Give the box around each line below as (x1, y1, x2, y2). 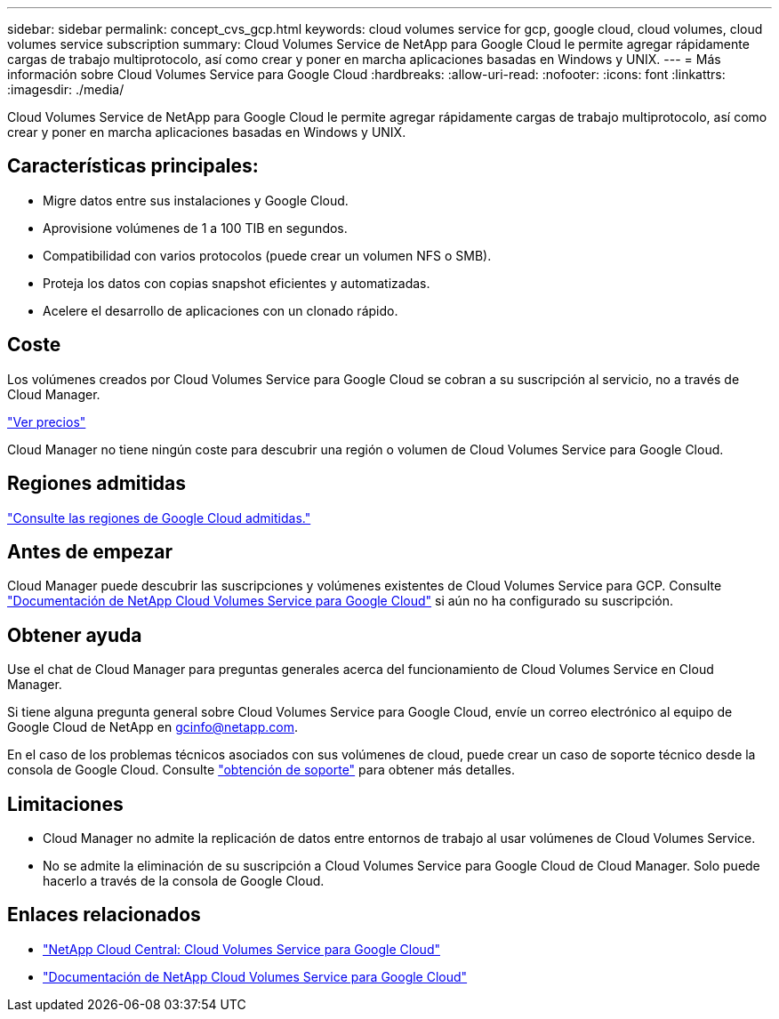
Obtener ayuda (7, 623, 142, 646)
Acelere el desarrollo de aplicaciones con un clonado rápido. (43, 302, 398, 318)
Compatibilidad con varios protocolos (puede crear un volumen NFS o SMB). (43, 247, 492, 263)
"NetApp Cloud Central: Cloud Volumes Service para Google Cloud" (43, 941, 440, 957)
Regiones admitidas (7, 472, 187, 495)
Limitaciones (7, 792, 124, 815)
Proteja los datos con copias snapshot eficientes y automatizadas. (43, 275, 430, 291)
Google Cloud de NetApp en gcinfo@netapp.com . (7, 719, 298, 735)
